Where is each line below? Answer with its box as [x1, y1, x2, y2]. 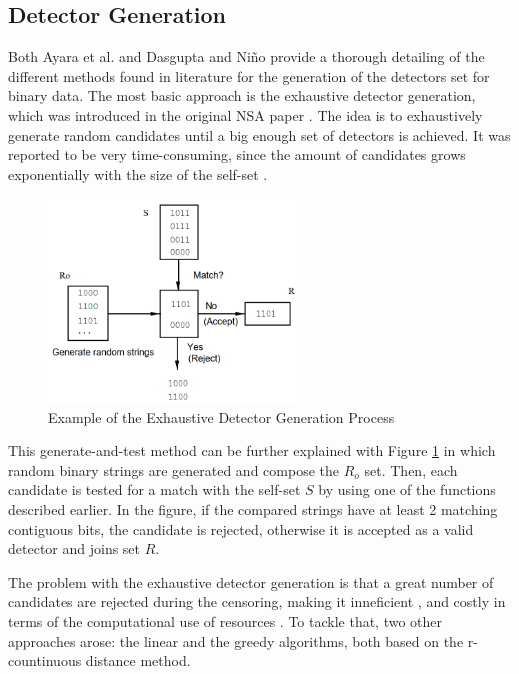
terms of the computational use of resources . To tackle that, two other [8, 611, 443, 632]
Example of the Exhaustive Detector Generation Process [48, 406, 395, 427]
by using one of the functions [318, 479, 496, 500]
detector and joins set [8, 538, 141, 559]
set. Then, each [364, 459, 458, 480]
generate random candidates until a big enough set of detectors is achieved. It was [8, 124, 511, 145]
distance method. [85, 650, 191, 671]
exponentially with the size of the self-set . [8, 163, 268, 184]
